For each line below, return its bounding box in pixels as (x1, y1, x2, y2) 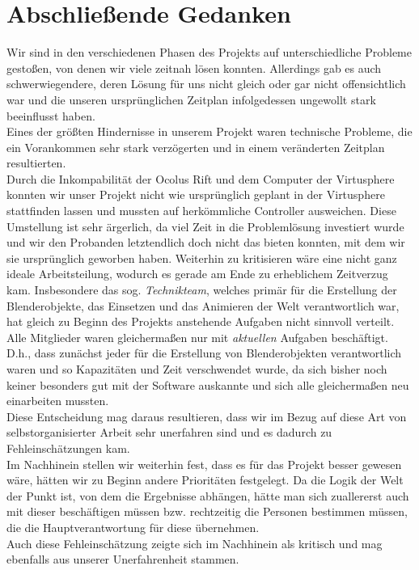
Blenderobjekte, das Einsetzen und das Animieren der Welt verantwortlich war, (6, 297, 400, 314)
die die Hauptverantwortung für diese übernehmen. (6, 518, 260, 535)
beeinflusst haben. (6, 107, 95, 124)
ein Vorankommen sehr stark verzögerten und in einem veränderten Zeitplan (6, 138, 385, 155)
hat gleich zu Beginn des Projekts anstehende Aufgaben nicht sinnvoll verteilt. (6, 313, 395, 330)
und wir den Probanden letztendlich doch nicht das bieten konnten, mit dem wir (6, 234, 405, 251)
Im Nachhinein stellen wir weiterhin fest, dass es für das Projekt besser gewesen (6, 455, 402, 472)
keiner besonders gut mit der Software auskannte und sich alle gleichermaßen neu (6, 376, 409, 393)
